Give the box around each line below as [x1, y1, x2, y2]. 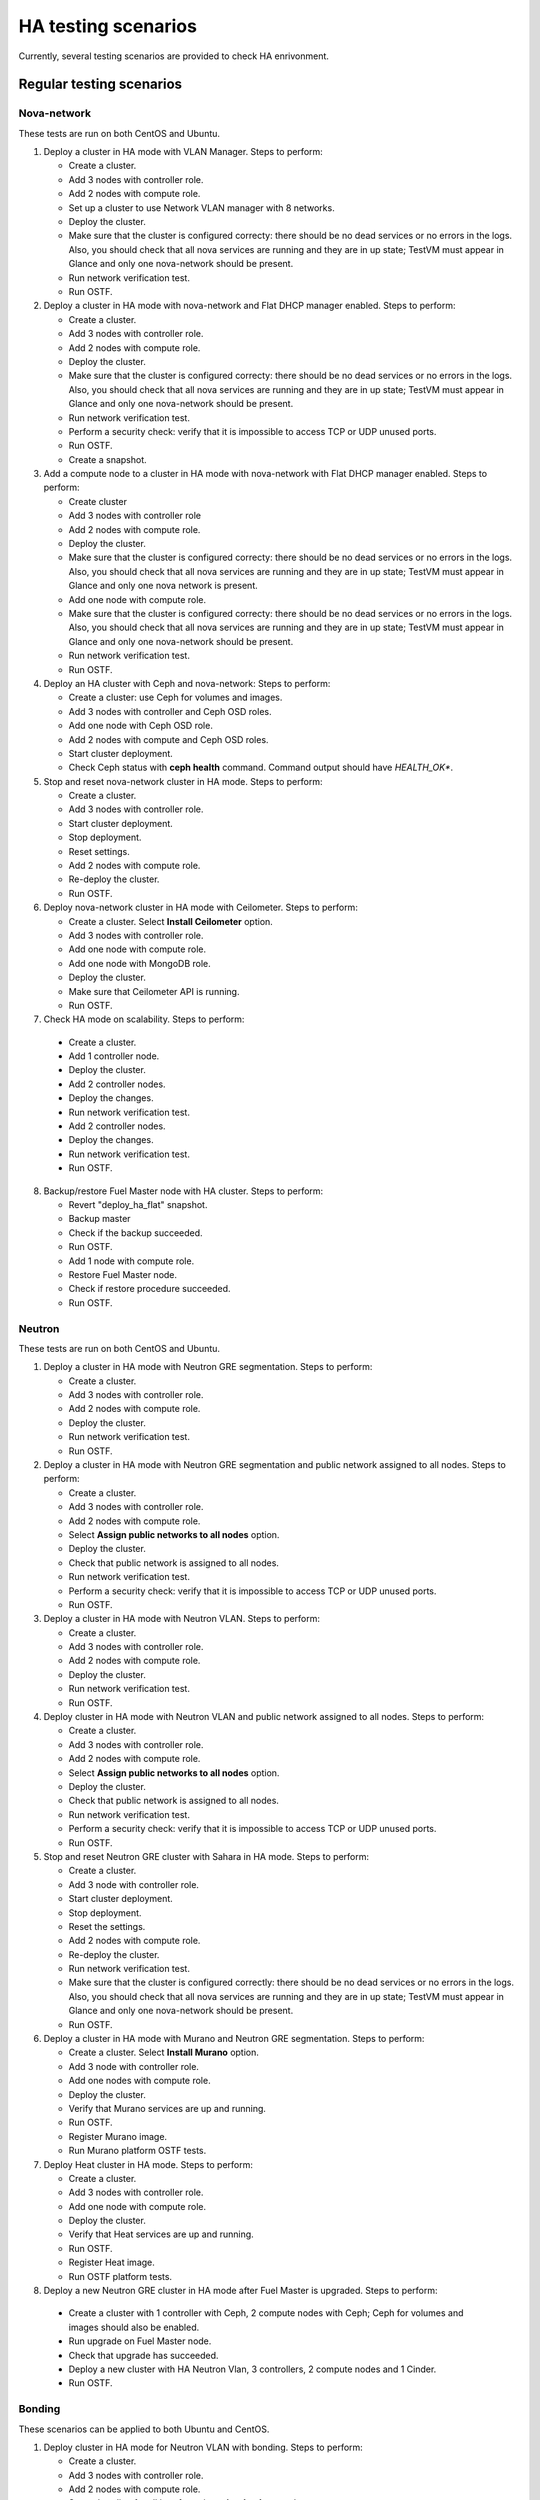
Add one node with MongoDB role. [68, 957, 212, 969]
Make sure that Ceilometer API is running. [68, 985, 240, 997]
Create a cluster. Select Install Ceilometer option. [68, 915, 274, 927]
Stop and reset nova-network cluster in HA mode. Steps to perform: [43, 775, 323, 787]
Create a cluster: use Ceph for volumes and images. [68, 691, 283, 704]
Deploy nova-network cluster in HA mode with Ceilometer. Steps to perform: [43, 901, 359, 914]
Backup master [68, 1213, 131, 1225]
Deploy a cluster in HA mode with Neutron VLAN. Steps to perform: [43, 1613, 320, 1625]
